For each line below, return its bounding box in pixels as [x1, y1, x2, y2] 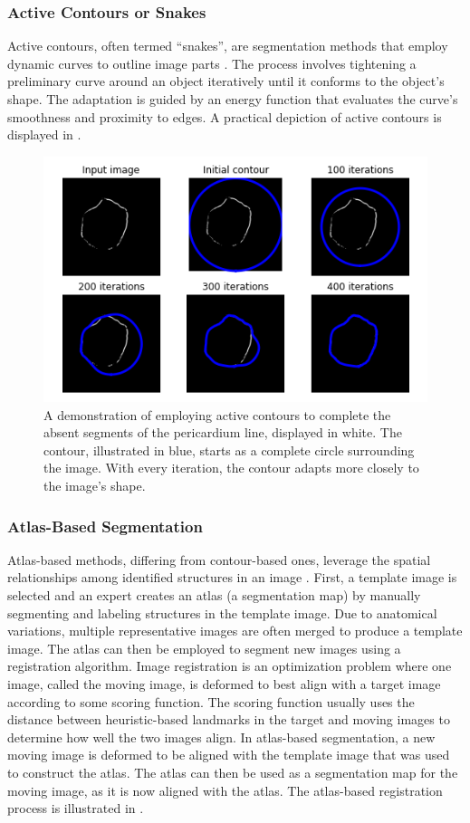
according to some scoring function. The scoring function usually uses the [7, 692, 415, 711]
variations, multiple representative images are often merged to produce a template [7, 621, 463, 640]
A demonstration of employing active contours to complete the [43, 405, 391, 424]
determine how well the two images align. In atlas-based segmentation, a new [7, 727, 436, 746]
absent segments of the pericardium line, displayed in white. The [43, 423, 402, 442]
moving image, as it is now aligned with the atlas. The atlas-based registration [7, 780, 443, 799]
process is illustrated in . [7, 799, 144, 818]
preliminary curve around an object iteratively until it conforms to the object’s [7, 72, 445, 91]
